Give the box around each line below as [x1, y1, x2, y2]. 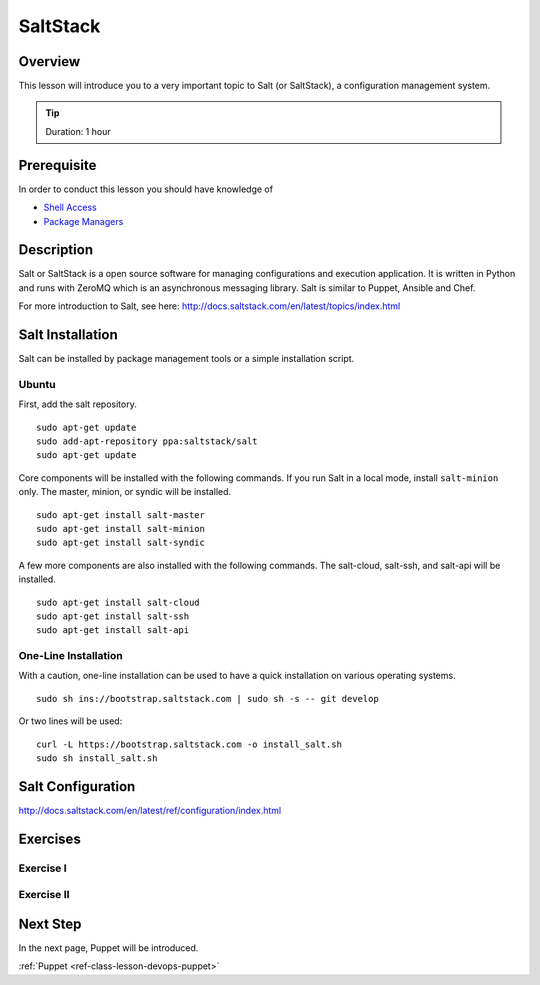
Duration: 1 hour [45, 125, 111, 137]
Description [18, 241, 94, 259]
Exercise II [18, 888, 70, 902]
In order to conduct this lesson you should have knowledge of [18, 183, 274, 195]
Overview [18, 53, 81, 70]
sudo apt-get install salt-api [36, 625, 190, 636]
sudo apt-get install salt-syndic [36, 537, 205, 549]
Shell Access [43, 201, 97, 214]
